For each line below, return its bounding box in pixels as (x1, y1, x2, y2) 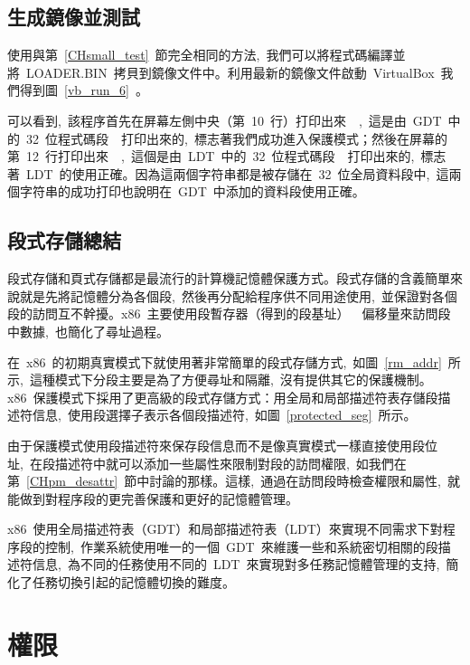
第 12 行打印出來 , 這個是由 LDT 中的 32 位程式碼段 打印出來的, (7, 147, 415, 166)
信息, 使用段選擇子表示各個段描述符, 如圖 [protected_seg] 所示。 (32, 405, 417, 424)
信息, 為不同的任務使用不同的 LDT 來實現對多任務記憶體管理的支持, (32, 555, 440, 574)
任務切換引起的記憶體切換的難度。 (32, 573, 235, 592)
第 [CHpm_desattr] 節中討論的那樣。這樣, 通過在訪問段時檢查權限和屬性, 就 (7, 471, 461, 490)
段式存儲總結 (7, 226, 121, 254)
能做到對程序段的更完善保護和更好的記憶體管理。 (7, 489, 298, 508)
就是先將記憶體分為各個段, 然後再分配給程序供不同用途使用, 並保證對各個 (19, 286, 457, 305)
